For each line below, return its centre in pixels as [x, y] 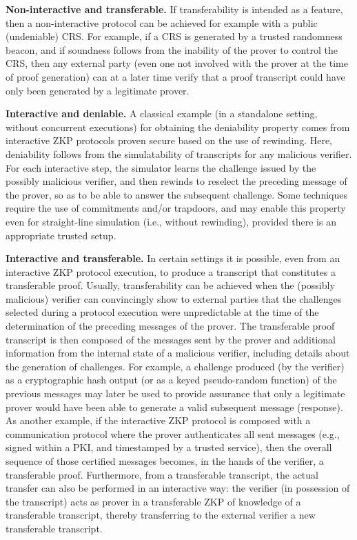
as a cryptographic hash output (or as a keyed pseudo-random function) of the [171, 380]
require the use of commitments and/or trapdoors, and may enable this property [176, 208]
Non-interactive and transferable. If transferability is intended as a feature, [174, 9]
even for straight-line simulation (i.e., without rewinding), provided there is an [171, 221]
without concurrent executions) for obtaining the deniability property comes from [178, 127]
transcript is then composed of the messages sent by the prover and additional [171, 339]
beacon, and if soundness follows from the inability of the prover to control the [172, 49]
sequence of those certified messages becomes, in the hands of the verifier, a [165, 461]
